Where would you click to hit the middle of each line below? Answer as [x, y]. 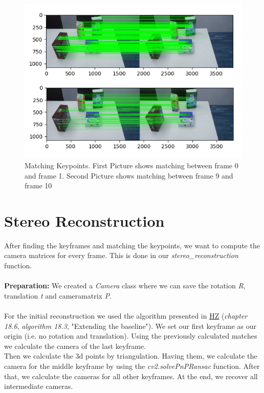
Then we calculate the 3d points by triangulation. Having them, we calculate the [131, 356]
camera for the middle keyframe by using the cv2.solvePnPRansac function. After [132, 366]
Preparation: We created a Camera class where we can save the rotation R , [125, 286]
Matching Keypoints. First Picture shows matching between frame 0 [131, 165]
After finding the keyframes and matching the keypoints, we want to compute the [132, 245]
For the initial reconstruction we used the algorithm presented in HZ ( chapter [126, 315]
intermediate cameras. [39, 386]
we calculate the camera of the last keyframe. [75, 346]
